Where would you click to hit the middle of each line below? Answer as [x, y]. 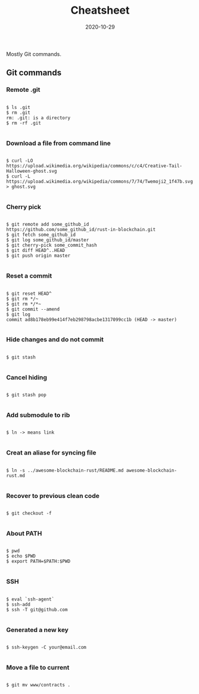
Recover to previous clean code [53, 496]
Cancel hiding [27, 377]
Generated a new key [37, 630]
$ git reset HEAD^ [29, 293]
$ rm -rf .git [24, 123]
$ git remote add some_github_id [48, 225]
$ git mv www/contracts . [38, 685]
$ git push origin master [38, 256]
